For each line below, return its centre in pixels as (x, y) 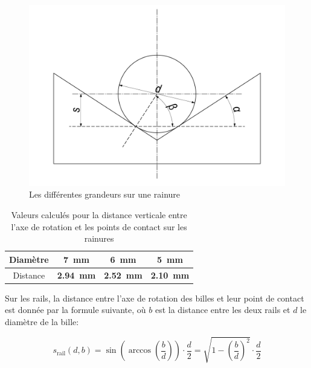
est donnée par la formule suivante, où (75, 310)
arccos (140, 351)
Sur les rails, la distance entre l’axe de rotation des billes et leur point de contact (155, 298)
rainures (99, 238)
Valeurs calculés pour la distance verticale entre (99, 214)
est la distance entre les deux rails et (223, 310)
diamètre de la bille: (42, 321)
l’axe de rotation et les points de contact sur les (99, 226)
